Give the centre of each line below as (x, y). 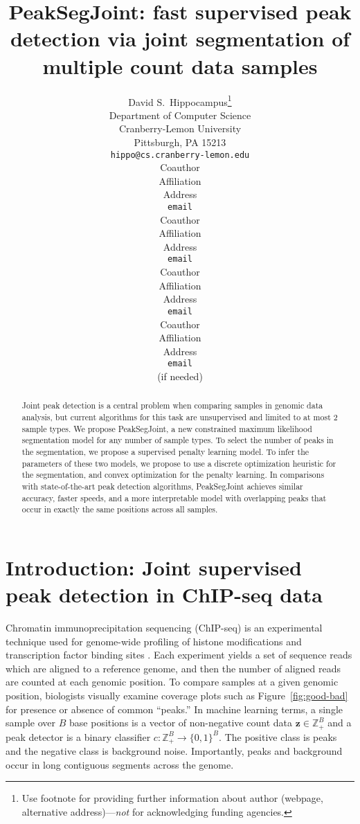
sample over (31, 723)
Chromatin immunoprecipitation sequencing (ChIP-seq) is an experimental (164, 628)
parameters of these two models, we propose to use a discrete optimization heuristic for (179, 463)
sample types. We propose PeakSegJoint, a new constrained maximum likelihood (167, 428)
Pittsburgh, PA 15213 (180, 142)
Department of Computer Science (180, 115)
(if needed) (180, 376)
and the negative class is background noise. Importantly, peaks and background (174, 751)
